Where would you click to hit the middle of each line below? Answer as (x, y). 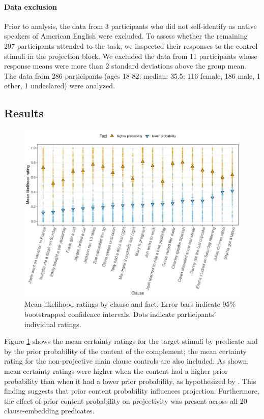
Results (24, 113)
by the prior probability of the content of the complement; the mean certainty (125, 351)
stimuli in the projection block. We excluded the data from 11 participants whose (131, 56)
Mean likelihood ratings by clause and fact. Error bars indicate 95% (130, 304)
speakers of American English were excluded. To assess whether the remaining (126, 36)
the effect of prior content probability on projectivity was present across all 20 (126, 400)
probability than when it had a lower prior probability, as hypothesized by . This (130, 381)
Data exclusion (31, 6)
